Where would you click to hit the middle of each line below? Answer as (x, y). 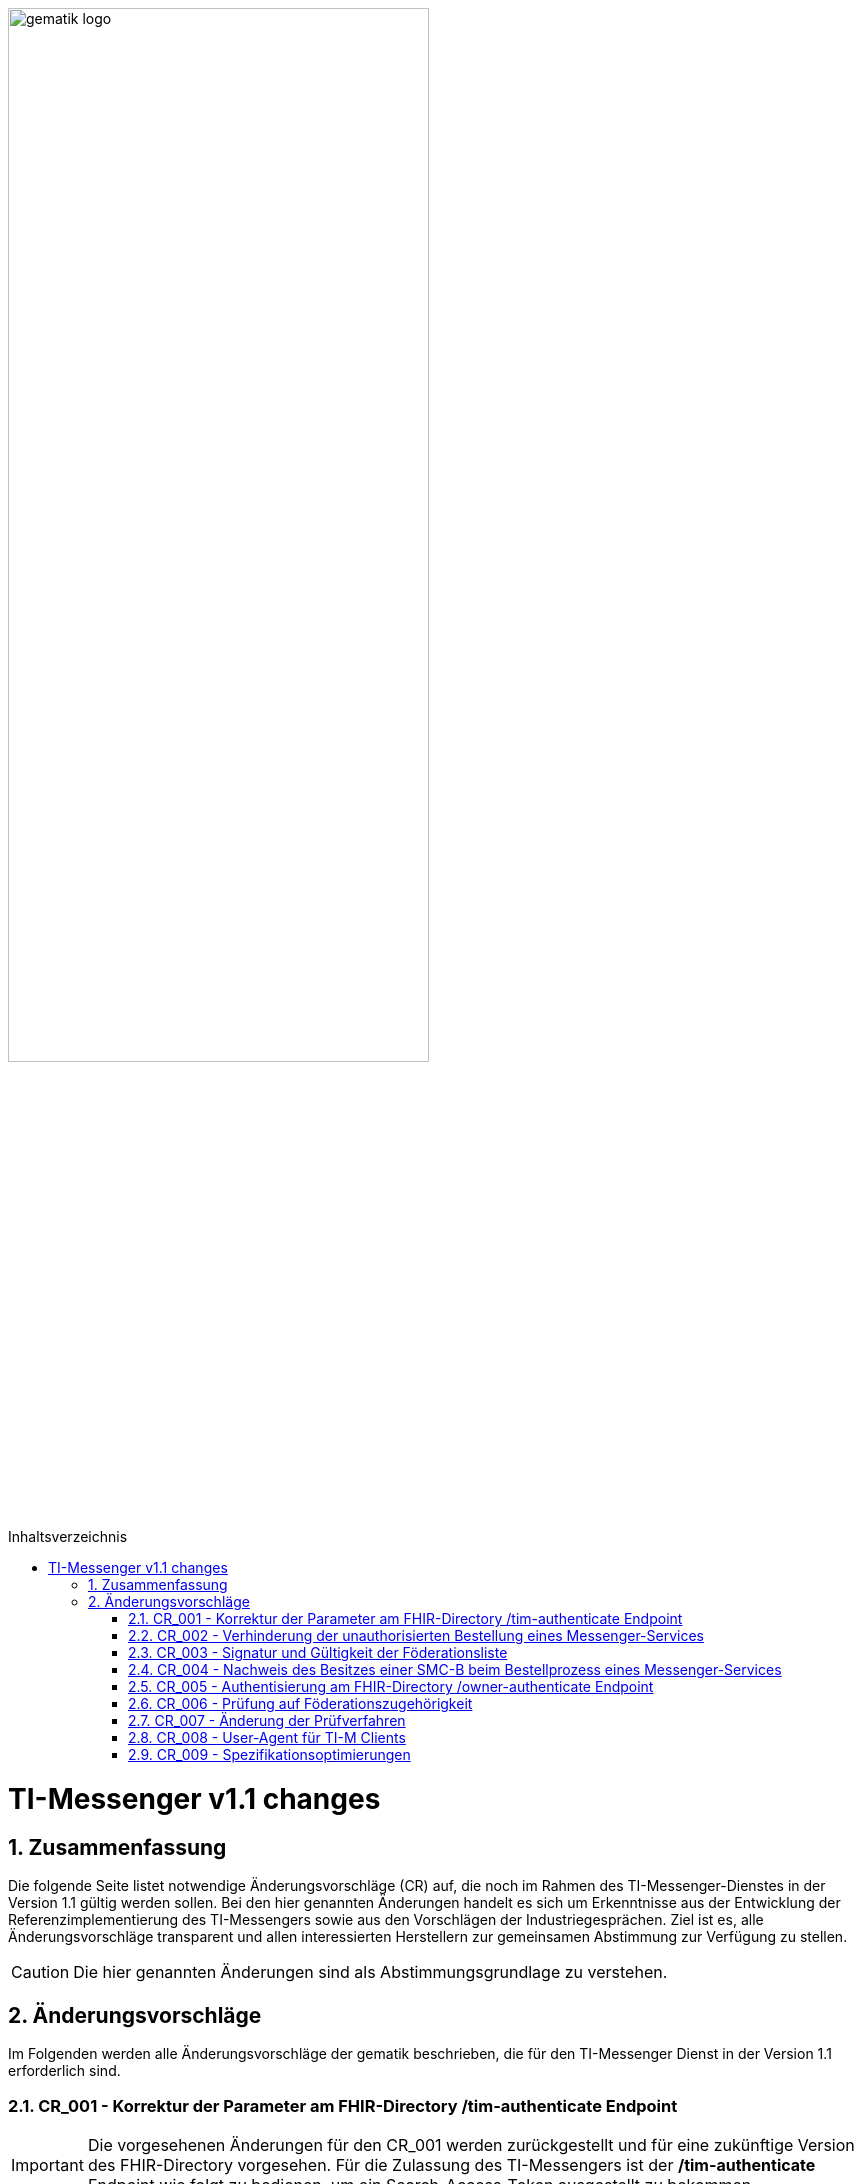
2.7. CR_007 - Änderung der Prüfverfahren (267, 1721)
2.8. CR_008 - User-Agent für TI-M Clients (267, 1738)
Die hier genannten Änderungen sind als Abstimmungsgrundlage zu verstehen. (370, 1972)
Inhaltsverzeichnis (68, 1537)
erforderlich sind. (64, 2071)
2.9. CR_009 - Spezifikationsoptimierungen (269, 1755)
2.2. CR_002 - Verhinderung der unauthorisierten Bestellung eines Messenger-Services (416, 1636)
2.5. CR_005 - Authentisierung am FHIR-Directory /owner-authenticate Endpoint (391, 1687)
